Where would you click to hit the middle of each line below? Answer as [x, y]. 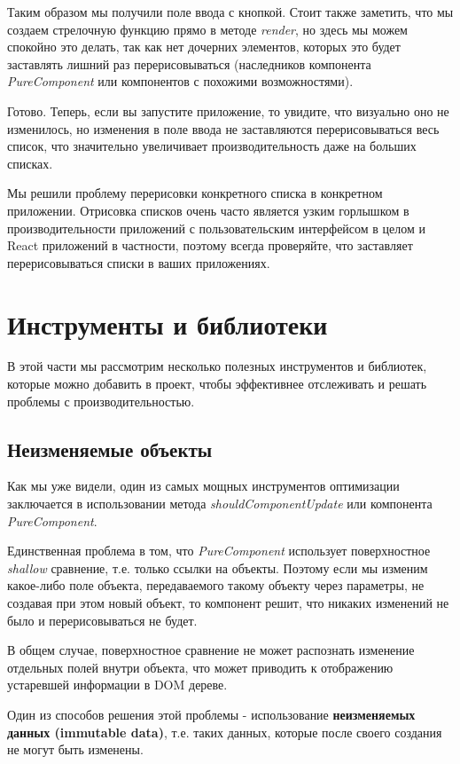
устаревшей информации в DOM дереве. [117, 685]
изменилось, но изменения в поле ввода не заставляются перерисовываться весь [223, 128]
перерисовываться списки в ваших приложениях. [139, 262]
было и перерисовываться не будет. [102, 620]
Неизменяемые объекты [110, 449]
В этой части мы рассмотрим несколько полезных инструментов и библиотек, [217, 366]
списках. [30, 163]
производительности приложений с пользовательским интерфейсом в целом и [217, 228]
